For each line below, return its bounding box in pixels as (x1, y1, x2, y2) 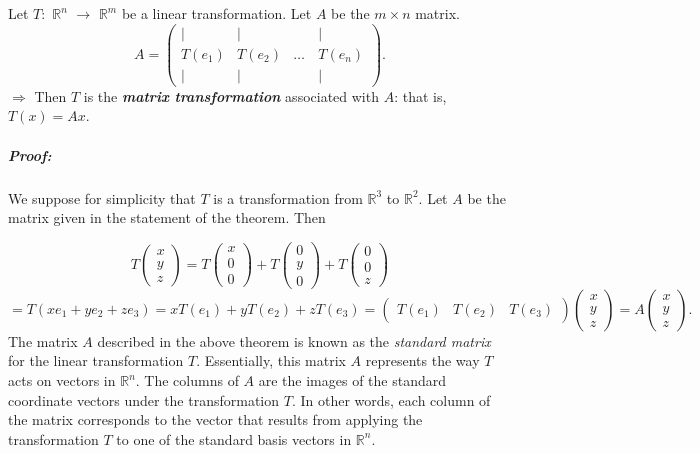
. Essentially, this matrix (196, 350, 346, 371)
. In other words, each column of (291, 389, 491, 410)
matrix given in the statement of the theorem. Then (8, 207, 326, 228)
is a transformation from (213, 187, 363, 208)
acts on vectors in (8, 370, 116, 391)
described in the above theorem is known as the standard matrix (97, 330, 491, 351)
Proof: (8, 144, 52, 165)
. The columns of (135, 370, 239, 391)
